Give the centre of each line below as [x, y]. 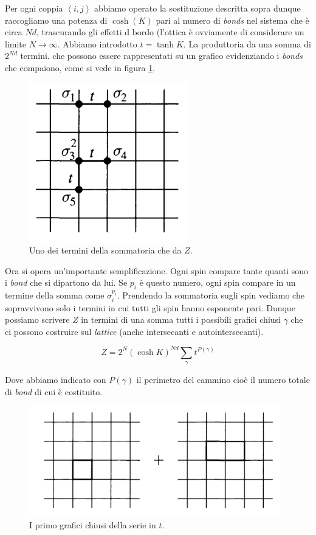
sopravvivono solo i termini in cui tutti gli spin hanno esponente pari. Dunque [150, 307]
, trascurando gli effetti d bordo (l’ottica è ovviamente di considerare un [170, 32]
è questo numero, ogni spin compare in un [218, 282]
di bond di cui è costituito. [54, 391]
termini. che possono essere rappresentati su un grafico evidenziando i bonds [161, 56]
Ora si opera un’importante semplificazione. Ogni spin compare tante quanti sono [157, 270]
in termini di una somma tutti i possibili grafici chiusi [181, 319]
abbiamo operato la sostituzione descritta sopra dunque [197, 8]
